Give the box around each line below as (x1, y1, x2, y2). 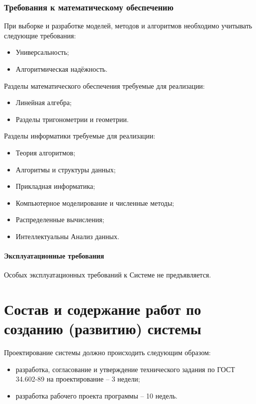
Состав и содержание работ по (4, 299, 201, 319)
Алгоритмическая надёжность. (15, 64, 108, 74)
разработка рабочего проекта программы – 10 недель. (15, 391, 177, 401)
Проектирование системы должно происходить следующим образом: (4, 347, 211, 358)
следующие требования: (4, 30, 76, 40)
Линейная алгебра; (15, 97, 72, 108)
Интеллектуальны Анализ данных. (15, 231, 119, 241)
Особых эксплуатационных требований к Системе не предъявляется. (4, 269, 211, 280)
